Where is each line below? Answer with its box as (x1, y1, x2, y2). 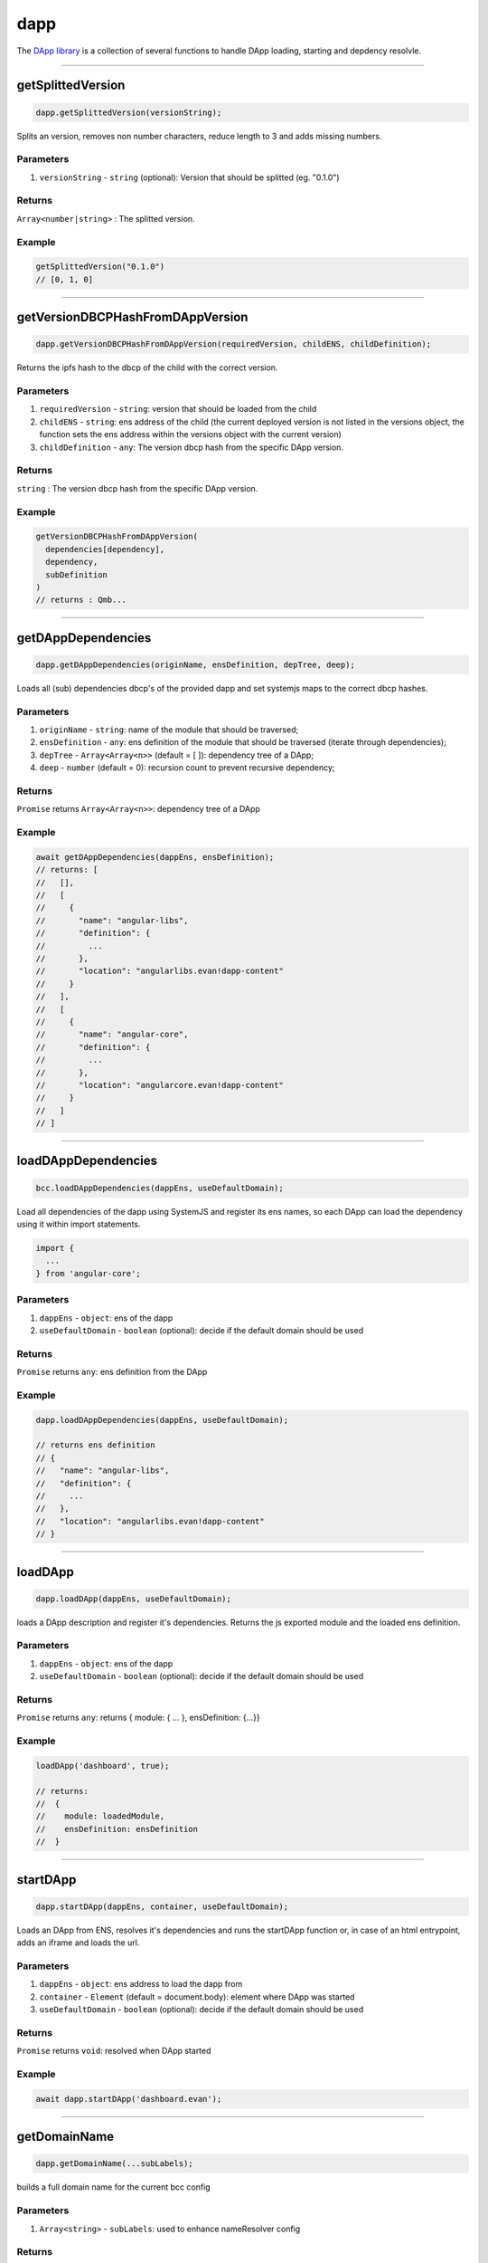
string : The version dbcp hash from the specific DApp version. (16, 482, 258, 493)
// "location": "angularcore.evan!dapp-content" (35, 1080, 284, 1090)
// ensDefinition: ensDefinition (35, 1824, 199, 1834)
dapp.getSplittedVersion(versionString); (35, 107, 222, 118)
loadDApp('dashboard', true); (35, 1761, 170, 1771)
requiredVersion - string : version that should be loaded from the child (39, 404, 317, 415)
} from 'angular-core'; (35, 1268, 142, 1278)
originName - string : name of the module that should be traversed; (39, 724, 299, 735)
